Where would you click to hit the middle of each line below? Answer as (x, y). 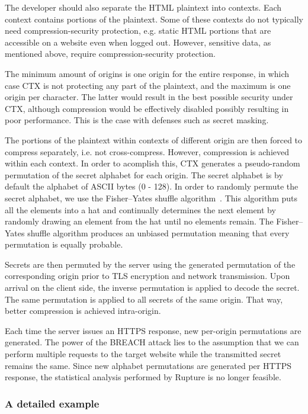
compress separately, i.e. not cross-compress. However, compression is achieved (147, 151)
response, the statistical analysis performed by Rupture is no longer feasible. (143, 377)
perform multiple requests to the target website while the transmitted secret (143, 354)
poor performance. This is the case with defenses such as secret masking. (137, 120)
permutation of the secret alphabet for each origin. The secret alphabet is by (144, 174)
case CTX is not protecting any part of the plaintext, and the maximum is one (148, 85)
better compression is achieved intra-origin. (83, 311)
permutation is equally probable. (64, 244)
